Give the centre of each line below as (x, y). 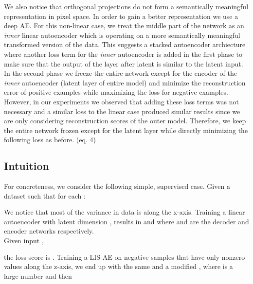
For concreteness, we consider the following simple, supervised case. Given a (117, 186)
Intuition (27, 166)
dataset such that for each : (45, 195)
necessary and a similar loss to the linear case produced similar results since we (122, 111)
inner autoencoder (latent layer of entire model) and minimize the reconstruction (125, 82)
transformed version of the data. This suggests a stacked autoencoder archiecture (125, 44)
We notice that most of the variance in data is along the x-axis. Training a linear (125, 212)
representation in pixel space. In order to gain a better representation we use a (121, 16)
